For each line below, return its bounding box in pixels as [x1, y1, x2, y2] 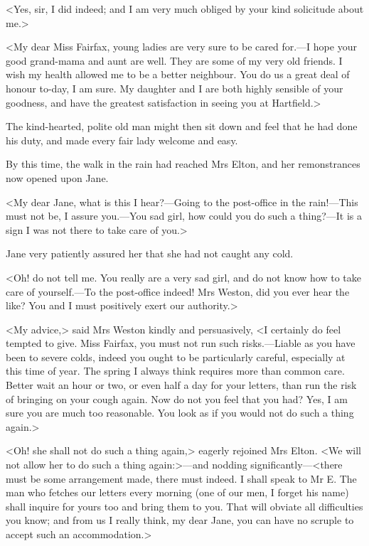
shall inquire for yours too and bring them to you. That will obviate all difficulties [6, 498, 363, 513]
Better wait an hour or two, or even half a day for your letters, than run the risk [6, 378, 357, 392]
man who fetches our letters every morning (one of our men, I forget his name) [6, 485, 349, 500]
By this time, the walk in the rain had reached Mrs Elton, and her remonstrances [6, 156, 360, 171]
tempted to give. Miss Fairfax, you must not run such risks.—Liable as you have [6, 336, 355, 350]
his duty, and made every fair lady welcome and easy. [6, 132, 238, 147]
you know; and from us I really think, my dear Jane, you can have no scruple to [6, 513, 354, 528]
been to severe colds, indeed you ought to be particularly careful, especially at [6, 349, 346, 364]
